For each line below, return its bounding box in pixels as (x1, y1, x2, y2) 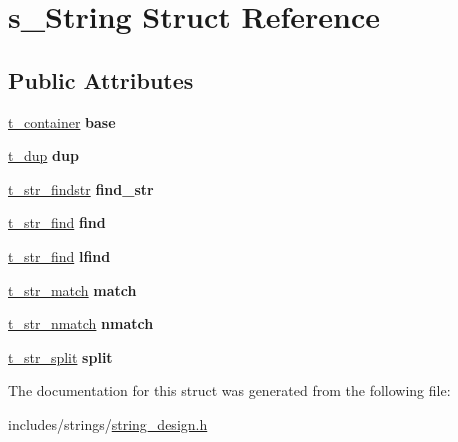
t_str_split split (8, 346, 113, 367)
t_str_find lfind (8, 245, 111, 266)
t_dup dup (8, 145, 79, 166)
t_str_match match (8, 279, 137, 300)
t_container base (8, 111, 116, 132)
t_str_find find (8, 212, 106, 233)
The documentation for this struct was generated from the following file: (8, 380, 451, 401)
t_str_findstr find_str (8, 178, 154, 199)
